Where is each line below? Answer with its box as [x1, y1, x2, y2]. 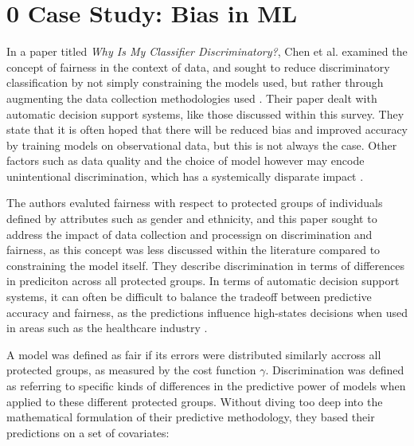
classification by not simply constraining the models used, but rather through [6, 74, 384, 91]
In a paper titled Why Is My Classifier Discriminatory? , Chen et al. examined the [6, 43, 408, 60]
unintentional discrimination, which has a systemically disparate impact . [6, 167, 364, 184]
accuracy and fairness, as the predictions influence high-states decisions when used [6, 303, 408, 320]
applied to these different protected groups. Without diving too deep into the [6, 393, 383, 409]
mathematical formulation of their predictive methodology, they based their [6, 409, 375, 425]
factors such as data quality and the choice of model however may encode [6, 152, 365, 169]
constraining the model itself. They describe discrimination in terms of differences [6, 256, 404, 273]
